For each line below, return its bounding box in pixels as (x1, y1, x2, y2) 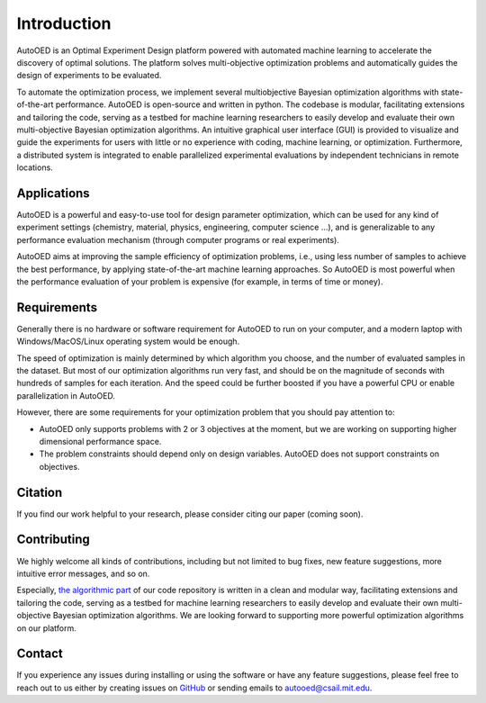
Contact (16, 646, 63, 662)
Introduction (16, 14, 112, 33)
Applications (16, 185, 90, 201)
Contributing (16, 532, 90, 547)
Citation (16, 484, 63, 500)
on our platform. (16, 622, 76, 634)
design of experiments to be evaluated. (16, 70, 162, 81)
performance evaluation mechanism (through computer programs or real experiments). (16, 234, 339, 245)
